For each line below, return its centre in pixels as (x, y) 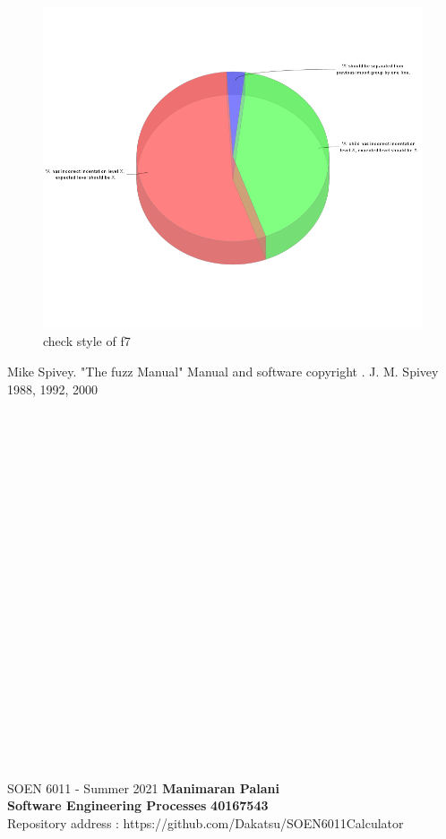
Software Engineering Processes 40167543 (138, 805)
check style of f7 (87, 341)
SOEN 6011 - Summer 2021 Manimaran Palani (143, 787)
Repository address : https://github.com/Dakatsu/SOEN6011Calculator (206, 822)
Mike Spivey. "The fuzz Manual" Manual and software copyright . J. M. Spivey (223, 371)
